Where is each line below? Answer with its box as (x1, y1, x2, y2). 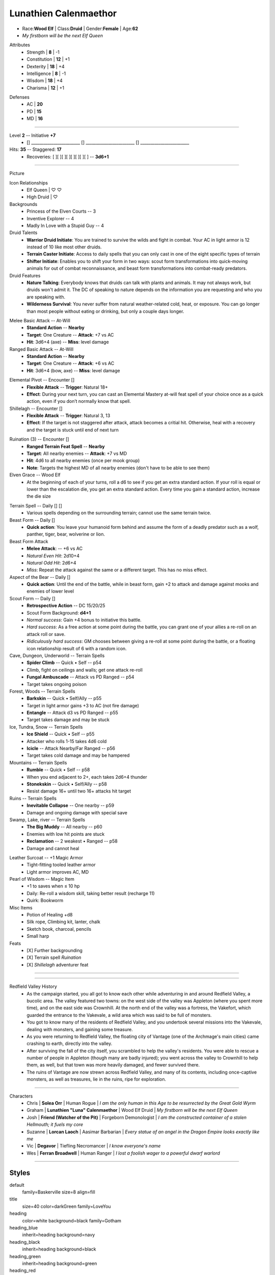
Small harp (26, 933, 49, 939)
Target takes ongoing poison (26, 681, 87, 687)
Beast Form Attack (9, 538, 48, 544)
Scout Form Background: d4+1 (26, 609, 91, 616)
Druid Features (9, 272, 41, 278)
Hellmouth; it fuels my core (26, 1121, 84, 1128)
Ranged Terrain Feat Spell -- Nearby (26, 443, 105, 449)
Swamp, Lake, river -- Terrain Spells (9, 817, 86, 823)
